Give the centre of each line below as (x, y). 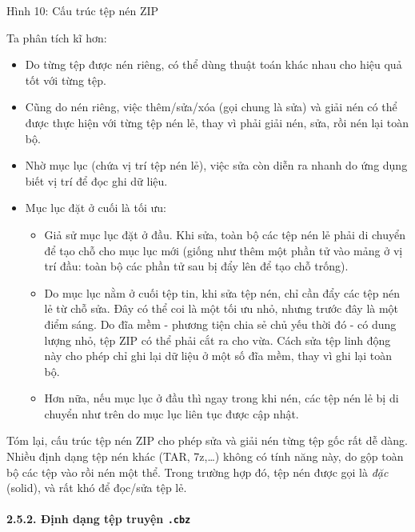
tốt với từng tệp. (66, 80)
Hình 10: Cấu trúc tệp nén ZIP (83, 10)
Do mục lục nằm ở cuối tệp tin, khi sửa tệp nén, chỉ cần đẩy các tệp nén (222, 292)
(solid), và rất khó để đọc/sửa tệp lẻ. (97, 488)
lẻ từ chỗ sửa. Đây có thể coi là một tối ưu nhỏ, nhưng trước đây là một (221, 308)
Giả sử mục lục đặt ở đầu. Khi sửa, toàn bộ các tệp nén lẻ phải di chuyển (225, 234)
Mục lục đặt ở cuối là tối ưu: (96, 208)
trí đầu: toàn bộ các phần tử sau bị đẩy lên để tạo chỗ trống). (196, 266)
